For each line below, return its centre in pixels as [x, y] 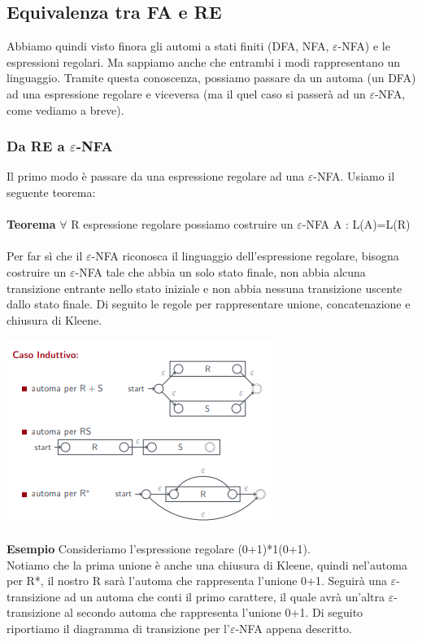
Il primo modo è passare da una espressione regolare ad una [156, 176]
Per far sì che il [45, 256]
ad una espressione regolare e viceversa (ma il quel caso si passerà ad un [186, 93]
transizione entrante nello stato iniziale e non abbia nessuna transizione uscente [204, 288]
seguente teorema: [51, 192]
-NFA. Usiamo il [354, 176]
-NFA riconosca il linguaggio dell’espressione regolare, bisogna [245, 256]
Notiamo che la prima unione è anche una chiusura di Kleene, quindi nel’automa [207, 564]
